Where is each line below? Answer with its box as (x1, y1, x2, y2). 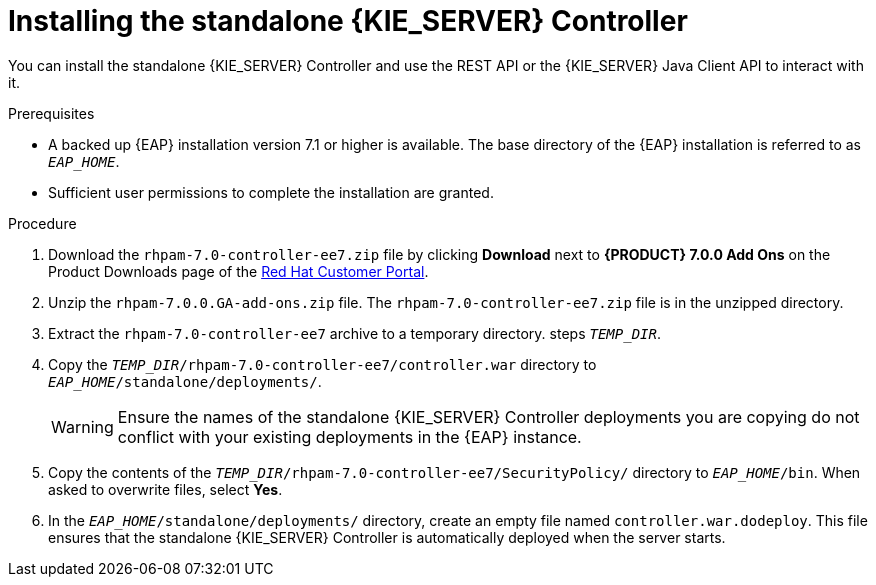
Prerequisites (8, 104, 95, 122)
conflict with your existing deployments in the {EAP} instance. (117, 426, 582, 447)
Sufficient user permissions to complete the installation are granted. (48, 183, 494, 201)
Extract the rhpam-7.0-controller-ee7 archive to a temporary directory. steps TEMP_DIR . (48, 324, 661, 342)
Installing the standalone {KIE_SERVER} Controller (8, 4, 688, 38)
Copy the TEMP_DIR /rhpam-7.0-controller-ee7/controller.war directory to (48, 355, 597, 373)
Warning (51, 416, 114, 437)
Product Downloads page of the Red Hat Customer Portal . (48, 262, 429, 280)
